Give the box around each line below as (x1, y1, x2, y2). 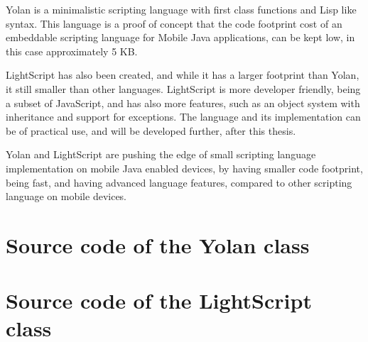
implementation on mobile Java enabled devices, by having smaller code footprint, (6, 160, 363, 175)
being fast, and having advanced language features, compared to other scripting (6, 175, 352, 189)
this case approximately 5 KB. (6, 43, 138, 58)
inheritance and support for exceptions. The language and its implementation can (6, 109, 361, 124)
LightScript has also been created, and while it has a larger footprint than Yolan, (6, 67, 359, 82)
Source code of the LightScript (6, 286, 312, 315)
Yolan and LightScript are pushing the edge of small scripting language (6, 147, 316, 162)
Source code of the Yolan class (6, 230, 310, 259)
